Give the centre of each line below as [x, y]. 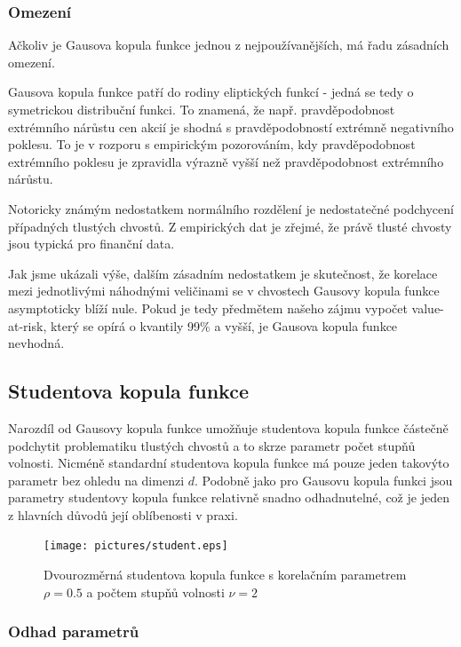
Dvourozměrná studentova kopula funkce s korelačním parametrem [225, 575]
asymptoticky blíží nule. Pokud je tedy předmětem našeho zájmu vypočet [208, 308]
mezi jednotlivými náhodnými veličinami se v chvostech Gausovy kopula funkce [224, 291]
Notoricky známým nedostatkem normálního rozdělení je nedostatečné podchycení [231, 208]
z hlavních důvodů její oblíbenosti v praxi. [123, 514]
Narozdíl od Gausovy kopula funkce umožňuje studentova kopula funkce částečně [228, 427]
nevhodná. [36, 343]
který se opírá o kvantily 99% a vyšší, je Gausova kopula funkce [224, 325]
